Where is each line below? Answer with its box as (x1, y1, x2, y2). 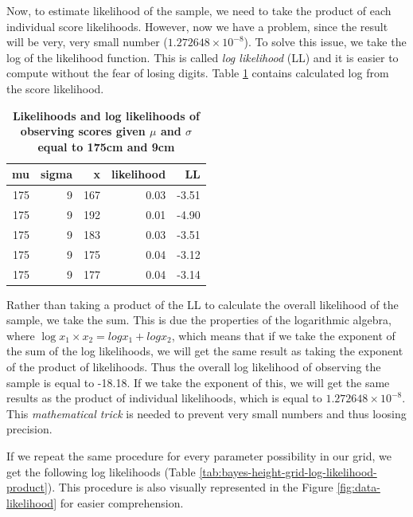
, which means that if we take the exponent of (171, 327, 395, 343)
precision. (6, 421, 53, 437)
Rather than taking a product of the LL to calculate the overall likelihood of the (6, 296, 399, 312)
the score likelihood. (6, 80, 104, 96)
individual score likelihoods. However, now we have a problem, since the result (6, 18, 388, 34)
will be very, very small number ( (6, 33, 168, 50)
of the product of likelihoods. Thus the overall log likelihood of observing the (6, 358, 381, 375)
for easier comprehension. (60, 494, 184, 511)
